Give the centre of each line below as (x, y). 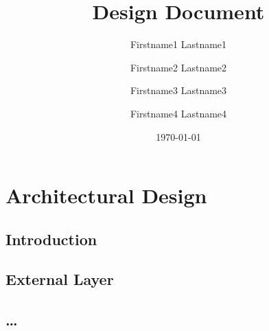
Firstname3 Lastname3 (178, 90)
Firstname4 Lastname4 (178, 113)
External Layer (60, 279)
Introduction (51, 239)
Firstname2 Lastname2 (178, 67)
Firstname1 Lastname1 (178, 44)
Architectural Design (106, 195)
